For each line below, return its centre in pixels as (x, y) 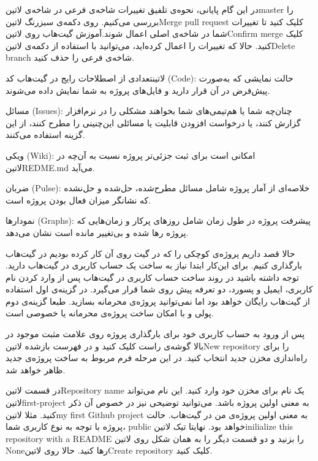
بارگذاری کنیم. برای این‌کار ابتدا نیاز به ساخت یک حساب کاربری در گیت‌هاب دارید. (154, 265)
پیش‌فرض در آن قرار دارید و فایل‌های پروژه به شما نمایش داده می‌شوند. (138, 90)
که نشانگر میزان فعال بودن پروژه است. (78, 200)
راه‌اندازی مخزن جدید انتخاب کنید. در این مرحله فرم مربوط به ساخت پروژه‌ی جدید (157, 358)
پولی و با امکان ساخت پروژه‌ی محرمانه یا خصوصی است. (110, 313)
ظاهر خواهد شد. (36, 369)
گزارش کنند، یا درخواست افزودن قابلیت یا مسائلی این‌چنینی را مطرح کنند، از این (153, 122)
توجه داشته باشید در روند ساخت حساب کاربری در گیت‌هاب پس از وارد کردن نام (152, 277)
